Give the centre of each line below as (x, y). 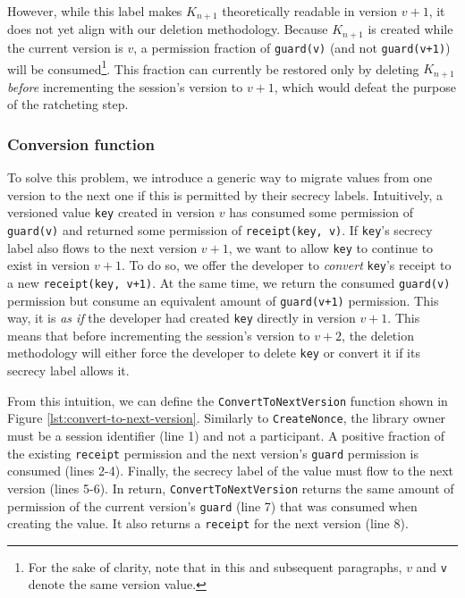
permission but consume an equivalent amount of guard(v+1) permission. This (223, 300)
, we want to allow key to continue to (331, 247)
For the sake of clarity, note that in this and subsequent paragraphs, (215, 566)
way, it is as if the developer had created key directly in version (182, 318)
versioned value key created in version (111, 212)
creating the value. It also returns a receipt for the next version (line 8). (208, 523)
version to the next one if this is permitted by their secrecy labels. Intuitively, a (225, 194)
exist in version (49, 265)
